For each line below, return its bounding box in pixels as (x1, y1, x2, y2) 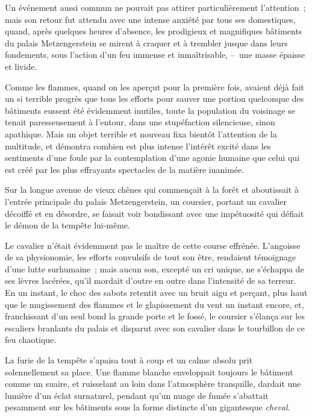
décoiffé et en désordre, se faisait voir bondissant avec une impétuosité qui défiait (5, 207, 304, 219)
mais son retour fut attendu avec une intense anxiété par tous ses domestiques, (5, 13, 296, 25)
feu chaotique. (5, 333, 57, 346)
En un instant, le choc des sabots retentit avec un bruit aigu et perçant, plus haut (5, 286, 308, 299)
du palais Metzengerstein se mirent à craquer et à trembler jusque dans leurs (5, 36, 288, 49)
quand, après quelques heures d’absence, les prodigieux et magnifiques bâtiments (5, 25, 302, 37)
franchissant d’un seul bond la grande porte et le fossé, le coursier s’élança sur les (5, 310, 305, 322)
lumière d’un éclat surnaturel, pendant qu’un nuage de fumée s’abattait (5, 389, 269, 401)
